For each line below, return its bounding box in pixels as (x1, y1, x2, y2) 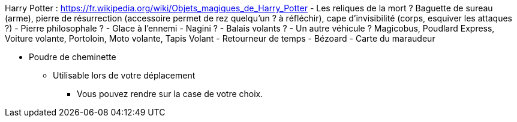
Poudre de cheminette (29, 52, 116, 62)
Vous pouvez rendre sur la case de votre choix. (77, 89, 263, 99)
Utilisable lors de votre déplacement (53, 70, 196, 80)
